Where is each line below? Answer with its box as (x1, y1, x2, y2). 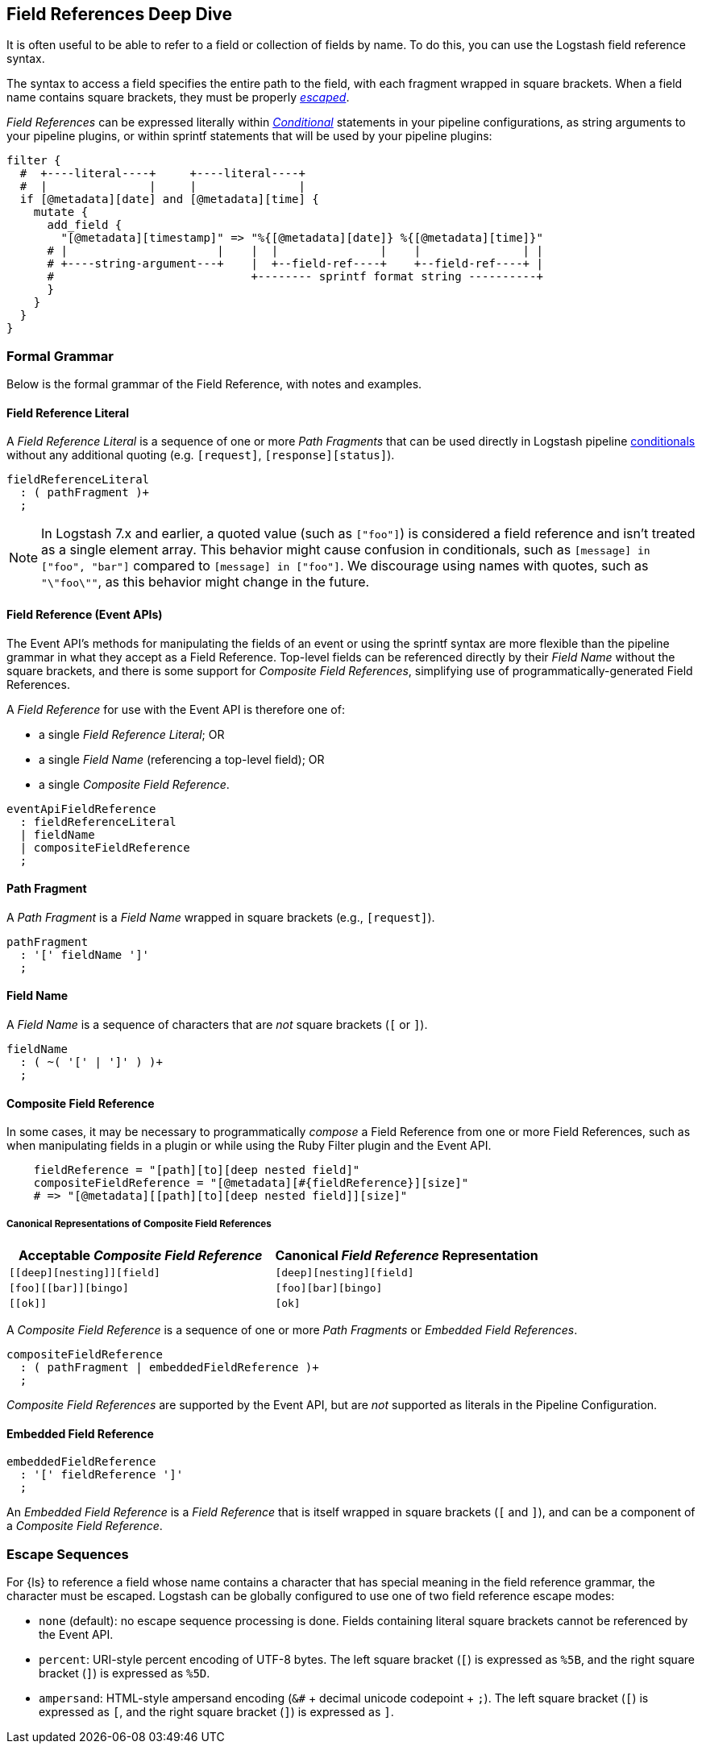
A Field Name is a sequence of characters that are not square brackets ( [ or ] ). (6, 1018, 428, 1032)
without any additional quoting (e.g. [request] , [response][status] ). (6, 448, 395, 462)
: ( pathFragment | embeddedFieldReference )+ (19, 1361, 319, 1375)
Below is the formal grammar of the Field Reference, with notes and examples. (6, 377, 422, 392)
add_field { (47, 218, 123, 232)
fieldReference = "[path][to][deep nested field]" (33, 1163, 360, 1177)
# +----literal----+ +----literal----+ (19, 167, 305, 180)
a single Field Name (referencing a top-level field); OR (39, 752, 325, 766)
